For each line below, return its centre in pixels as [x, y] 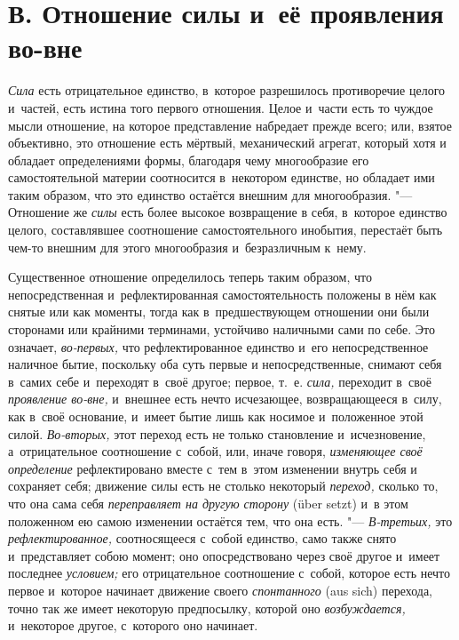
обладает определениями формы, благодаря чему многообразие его [189, 160]
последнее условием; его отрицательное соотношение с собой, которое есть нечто [229, 573]
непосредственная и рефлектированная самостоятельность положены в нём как [222, 294]
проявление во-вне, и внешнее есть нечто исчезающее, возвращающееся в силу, [225, 399]
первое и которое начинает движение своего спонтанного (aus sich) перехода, [221, 590]
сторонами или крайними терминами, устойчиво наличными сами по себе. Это [222, 329]
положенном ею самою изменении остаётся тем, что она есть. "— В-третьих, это [230, 520]
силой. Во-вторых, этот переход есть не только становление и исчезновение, [217, 433]
